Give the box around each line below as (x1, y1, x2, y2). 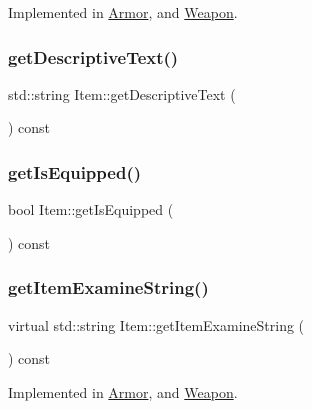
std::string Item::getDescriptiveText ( (8, 83, 236, 104)
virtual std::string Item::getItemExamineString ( (8, 314, 305, 335)
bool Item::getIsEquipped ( (8, 199, 174, 220)
